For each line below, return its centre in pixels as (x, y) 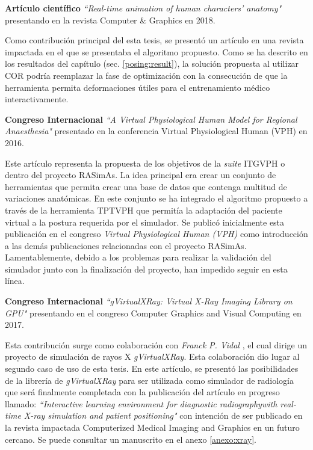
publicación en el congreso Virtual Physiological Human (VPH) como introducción (156, 234)
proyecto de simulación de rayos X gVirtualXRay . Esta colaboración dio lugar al (152, 356)
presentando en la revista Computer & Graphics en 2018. (110, 20)
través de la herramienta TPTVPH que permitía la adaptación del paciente (144, 210)
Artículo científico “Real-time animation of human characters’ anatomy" (143, 8)
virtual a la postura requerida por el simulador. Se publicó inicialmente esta (145, 222)
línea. (15, 281)
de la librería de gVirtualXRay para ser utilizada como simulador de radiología (149, 380)
